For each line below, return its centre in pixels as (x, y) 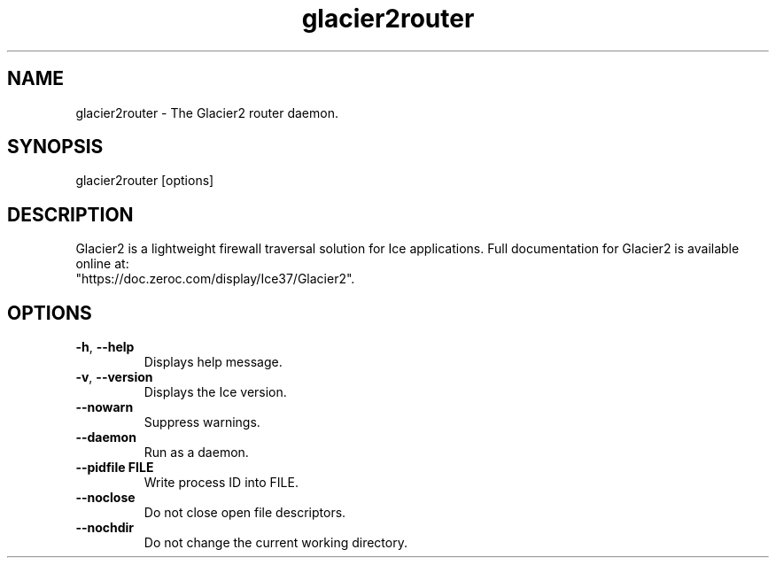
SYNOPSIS (55, 147)
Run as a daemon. (196, 453)
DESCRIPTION (70, 214)
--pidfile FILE (115, 468)
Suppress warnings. (202, 422)
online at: (102, 264)
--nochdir (105, 528)
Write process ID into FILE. (221, 483)
